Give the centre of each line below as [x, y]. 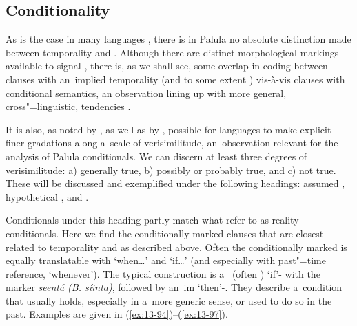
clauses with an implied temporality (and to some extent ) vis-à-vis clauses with [175, 79]
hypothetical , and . [47, 196]
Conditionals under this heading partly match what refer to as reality [152, 220]
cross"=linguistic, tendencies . [68, 106]
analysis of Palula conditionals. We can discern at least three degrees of [156, 156]
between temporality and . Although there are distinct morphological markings [172, 52]
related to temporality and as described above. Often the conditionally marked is [176, 247]
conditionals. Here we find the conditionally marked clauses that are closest [165, 233]
